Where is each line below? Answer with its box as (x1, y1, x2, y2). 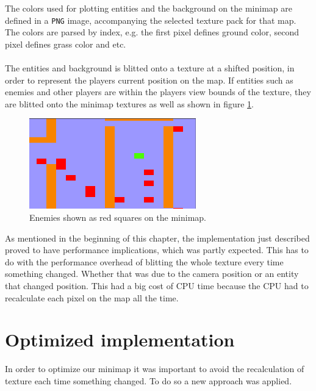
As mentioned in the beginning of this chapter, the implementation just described (5, 231, 310, 244)
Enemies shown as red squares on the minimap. (29, 211, 206, 223)
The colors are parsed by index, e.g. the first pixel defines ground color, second (5, 26, 300, 38)
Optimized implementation (5, 327, 235, 352)
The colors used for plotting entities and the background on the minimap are (5, 2, 292, 14)
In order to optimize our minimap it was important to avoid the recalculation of (5, 362, 304, 375)
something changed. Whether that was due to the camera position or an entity (5, 267, 299, 280)
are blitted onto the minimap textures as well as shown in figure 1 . (5, 97, 254, 110)
